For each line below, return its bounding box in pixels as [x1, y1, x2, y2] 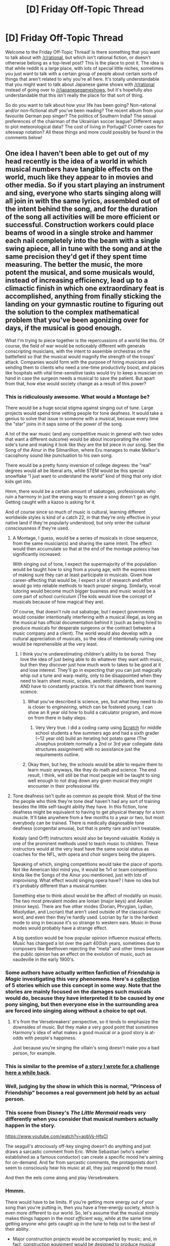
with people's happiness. [24, 1035, 77, 1041]
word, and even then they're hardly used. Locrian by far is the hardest [12, 914, 158, 920]
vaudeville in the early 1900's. [12, 956, 75, 962]
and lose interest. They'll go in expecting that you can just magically [20, 667, 162, 673]
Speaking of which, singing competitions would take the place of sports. [12, 861, 163, 867]
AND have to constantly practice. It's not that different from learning [20, 683, 162, 690]
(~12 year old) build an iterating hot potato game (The [35, 735, 147, 741]
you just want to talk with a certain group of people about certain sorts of [5, 70, 158, 77]
